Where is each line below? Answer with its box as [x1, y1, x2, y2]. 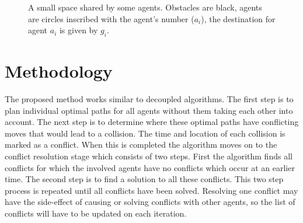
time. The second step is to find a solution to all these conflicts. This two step [5, 173, 284, 185]
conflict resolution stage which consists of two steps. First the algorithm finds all [5, 150, 292, 162]
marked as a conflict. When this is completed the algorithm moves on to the [5, 138, 277, 151]
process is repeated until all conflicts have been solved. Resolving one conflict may [5, 184, 298, 196]
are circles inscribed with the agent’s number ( [28, 12, 194, 25]
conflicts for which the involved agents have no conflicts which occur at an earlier [5, 161, 295, 173]
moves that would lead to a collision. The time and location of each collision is [5, 127, 285, 139]
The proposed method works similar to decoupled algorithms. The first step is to [5, 93, 294, 105]
